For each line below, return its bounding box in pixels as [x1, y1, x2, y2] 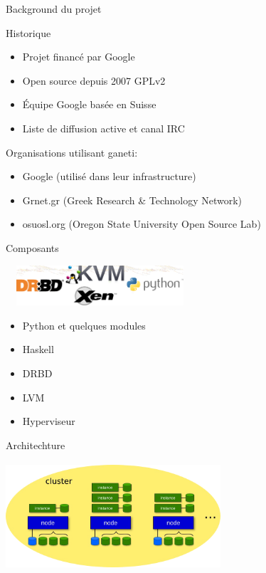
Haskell [22, 342, 54, 357]
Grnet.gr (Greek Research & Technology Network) [22, 192, 243, 207]
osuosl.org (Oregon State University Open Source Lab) [22, 216, 261, 231]
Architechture [6, 437, 65, 452]
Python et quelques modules [22, 317, 146, 332]
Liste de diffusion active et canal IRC [22, 120, 185, 135]
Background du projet [6, 1, 102, 16]
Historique [6, 25, 51, 40]
